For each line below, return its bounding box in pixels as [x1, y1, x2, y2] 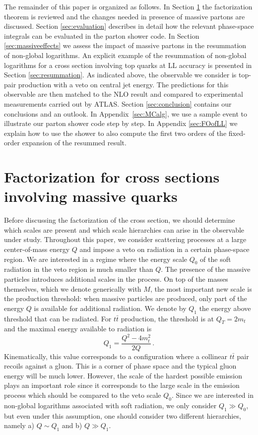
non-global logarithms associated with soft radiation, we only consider [4, 400, 217, 410]
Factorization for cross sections [4, 167, 220, 187]
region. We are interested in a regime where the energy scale [4, 253, 187, 264]
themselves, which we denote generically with [4, 283, 141, 294]
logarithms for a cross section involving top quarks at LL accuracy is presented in [4, 60, 252, 70]
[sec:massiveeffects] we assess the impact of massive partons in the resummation [4, 40, 247, 51]
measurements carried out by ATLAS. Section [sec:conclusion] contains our [4, 98, 232, 109]
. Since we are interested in [171, 390, 254, 400]
